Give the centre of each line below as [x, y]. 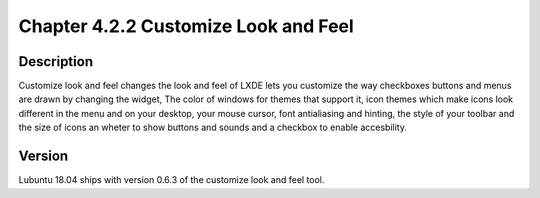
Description [56, 61]
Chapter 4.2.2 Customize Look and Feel [186, 26]
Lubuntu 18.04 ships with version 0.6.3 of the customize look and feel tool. [171, 180]
